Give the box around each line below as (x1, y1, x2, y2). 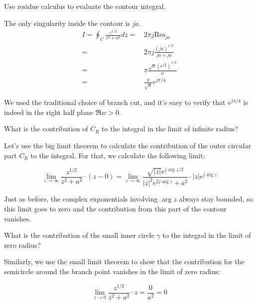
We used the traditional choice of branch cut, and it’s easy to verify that (4, 97, 226, 107)
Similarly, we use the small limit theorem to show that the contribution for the (4, 256, 245, 267)
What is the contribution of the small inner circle (4, 230, 154, 240)
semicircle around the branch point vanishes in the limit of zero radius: (4, 266, 221, 276)
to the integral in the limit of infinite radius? (102, 123, 238, 134)
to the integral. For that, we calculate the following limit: (30, 150, 205, 160)
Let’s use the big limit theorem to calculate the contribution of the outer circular (4, 140, 251, 150)
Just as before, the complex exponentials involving (4, 194, 158, 204)
